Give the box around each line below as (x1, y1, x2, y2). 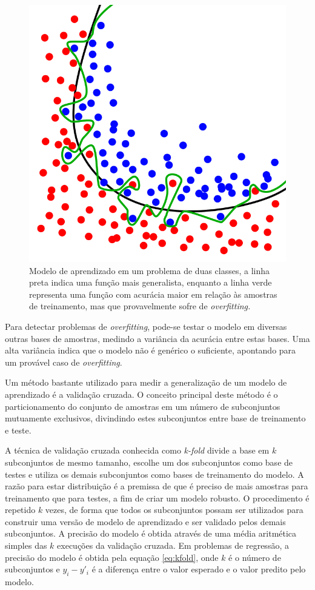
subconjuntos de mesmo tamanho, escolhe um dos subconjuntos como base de (5, 455, 293, 468)
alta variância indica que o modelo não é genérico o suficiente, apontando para (5, 344, 296, 357)
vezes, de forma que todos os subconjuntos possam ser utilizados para (45, 503, 303, 516)
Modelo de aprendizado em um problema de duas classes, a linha (29, 264, 270, 277)
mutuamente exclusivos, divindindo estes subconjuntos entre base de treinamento (5, 412, 306, 424)
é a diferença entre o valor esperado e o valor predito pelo (91, 563, 306, 575)
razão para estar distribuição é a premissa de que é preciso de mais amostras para (5, 480, 308, 492)
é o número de (228, 551, 281, 563)
